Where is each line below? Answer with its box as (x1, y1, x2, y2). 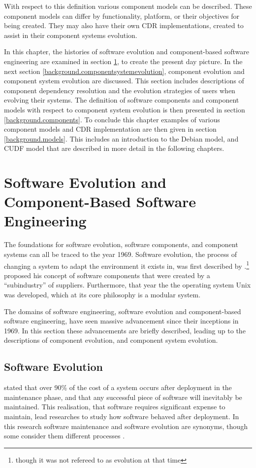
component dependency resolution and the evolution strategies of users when (4, 85, 235, 95)
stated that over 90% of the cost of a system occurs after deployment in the (4, 382, 232, 393)
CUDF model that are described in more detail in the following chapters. (4, 143, 224, 153)
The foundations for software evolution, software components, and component (4, 239, 238, 250)
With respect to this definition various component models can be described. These (4, 1, 252, 11)
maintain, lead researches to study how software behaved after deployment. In (4, 411, 239, 421)
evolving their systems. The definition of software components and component (4, 95, 239, 105)
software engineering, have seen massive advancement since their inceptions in (4, 316, 239, 326)
